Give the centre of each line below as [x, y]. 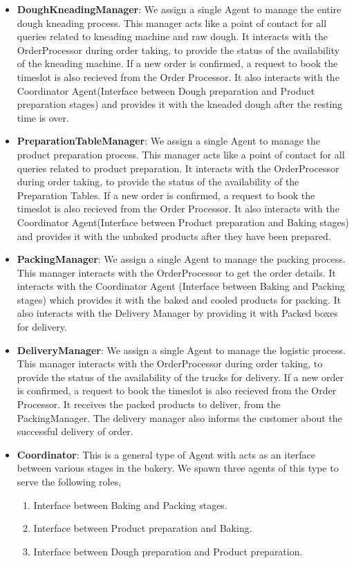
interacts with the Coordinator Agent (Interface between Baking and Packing [181, 286]
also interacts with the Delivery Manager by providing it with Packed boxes [177, 313]
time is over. [43, 117]
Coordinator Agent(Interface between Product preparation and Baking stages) [183, 222]
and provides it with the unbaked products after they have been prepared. [174, 236]
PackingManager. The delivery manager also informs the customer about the [179, 417]
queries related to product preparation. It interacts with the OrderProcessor [178, 168]
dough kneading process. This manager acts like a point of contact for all [172, 22]
